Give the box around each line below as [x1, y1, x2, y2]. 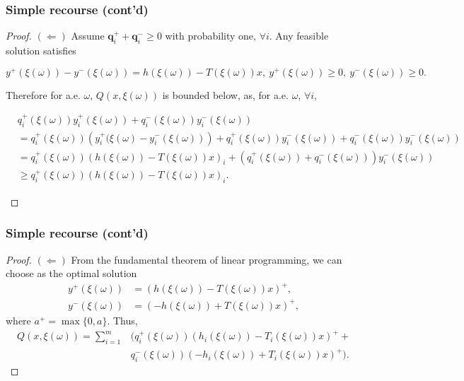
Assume [71, 28, 105, 43]
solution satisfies [6, 43, 76, 58]
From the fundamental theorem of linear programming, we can [71, 252, 342, 266]
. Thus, [107, 312, 138, 327]
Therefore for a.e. [6, 87, 81, 102]
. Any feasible [269, 28, 329, 43]
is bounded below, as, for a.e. [162, 87, 289, 102]
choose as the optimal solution [6, 266, 137, 281]
